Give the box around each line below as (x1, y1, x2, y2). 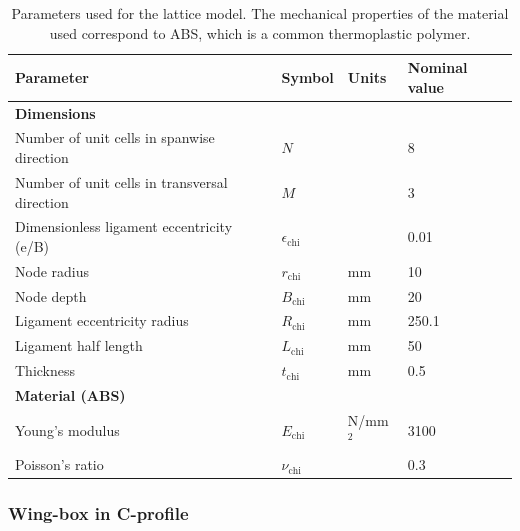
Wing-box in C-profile (8, 501, 189, 526)
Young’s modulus (15, 419, 120, 440)
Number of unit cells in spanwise (15, 127, 215, 148)
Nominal (407, 57, 468, 78)
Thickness (15, 360, 76, 381)
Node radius (15, 260, 90, 281)
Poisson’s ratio (15, 454, 104, 475)
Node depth (15, 285, 87, 306)
